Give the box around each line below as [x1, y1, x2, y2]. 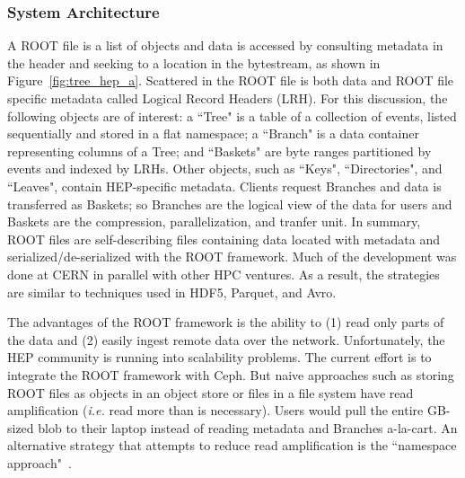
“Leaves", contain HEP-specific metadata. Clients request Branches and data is [7, 176, 442, 195]
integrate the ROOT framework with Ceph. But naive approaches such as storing [7, 365, 454, 384]
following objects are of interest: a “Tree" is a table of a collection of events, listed [7, 106, 457, 125]
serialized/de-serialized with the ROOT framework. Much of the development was [7, 247, 457, 266]
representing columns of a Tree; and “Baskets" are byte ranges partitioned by [7, 141, 432, 160]
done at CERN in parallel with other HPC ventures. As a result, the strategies [7, 264, 440, 283]
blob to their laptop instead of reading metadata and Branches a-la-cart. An [38, 418, 458, 437]
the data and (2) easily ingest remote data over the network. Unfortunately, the [7, 330, 445, 349]
